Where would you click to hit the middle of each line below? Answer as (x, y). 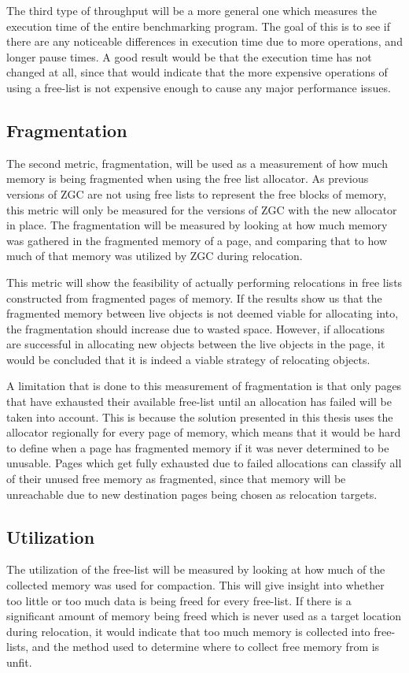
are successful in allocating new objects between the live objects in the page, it (196, 344)
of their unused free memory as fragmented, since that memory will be (176, 479)
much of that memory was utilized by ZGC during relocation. (155, 256)
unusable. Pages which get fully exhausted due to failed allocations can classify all (204, 463)
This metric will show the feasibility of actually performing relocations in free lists (204, 282)
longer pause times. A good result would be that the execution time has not (189, 56)
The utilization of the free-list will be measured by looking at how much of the (196, 569)
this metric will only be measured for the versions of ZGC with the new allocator (202, 209)
